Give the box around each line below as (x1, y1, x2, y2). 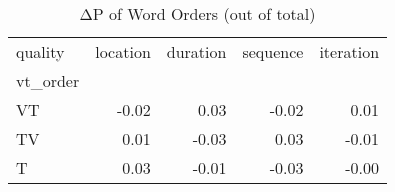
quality (16, 40, 65, 63)
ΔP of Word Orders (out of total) (79, 2, 316, 25)
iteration (319, 40, 380, 63)
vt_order (16, 69, 80, 92)
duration (166, 40, 227, 63)
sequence (242, 40, 304, 63)
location (95, 40, 151, 63)
